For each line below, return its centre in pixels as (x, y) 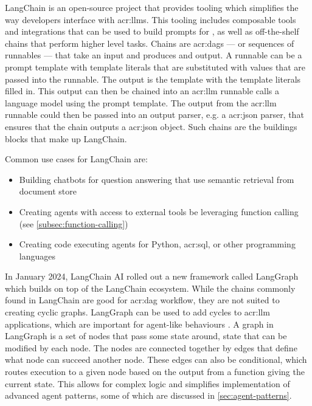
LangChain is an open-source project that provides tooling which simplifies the (152, 7)
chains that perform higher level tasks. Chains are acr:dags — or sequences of (150, 43)
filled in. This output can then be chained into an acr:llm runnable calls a (142, 91)
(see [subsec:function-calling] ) (74, 223)
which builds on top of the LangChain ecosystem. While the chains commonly (150, 288)
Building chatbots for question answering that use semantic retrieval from (157, 179)
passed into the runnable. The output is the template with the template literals (153, 79)
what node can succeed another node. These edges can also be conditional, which (156, 360)
